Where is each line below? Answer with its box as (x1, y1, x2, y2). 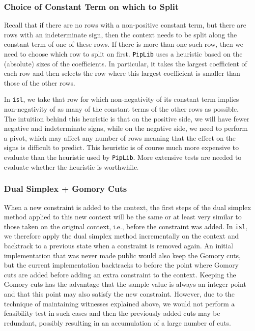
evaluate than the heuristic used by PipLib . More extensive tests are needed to (4, 152, 242, 162)
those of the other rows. (4, 77, 75, 88)
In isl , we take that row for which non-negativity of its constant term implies (4, 94, 239, 104)
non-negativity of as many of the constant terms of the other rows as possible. (4, 104, 239, 114)
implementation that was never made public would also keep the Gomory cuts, (4, 250, 241, 260)
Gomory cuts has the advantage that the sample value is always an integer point (4, 279, 246, 289)
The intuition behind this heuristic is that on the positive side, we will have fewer (4, 113, 250, 123)
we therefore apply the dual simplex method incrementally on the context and (4, 231, 239, 241)
